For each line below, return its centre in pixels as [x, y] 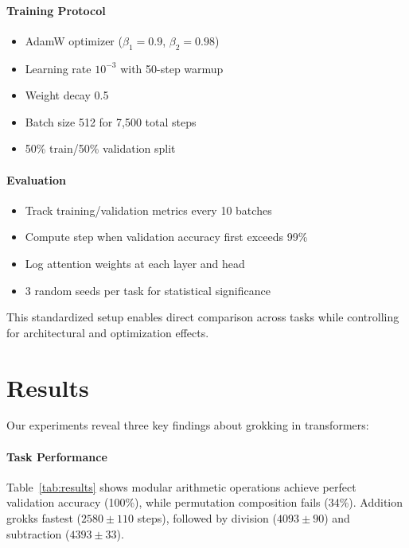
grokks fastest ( [44, 518]
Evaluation [36, 179]
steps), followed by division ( [207, 518]
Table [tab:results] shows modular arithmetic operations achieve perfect [181, 486]
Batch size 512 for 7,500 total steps [111, 121]
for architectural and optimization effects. [108, 332]
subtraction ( [38, 533]
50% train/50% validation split [100, 148]
